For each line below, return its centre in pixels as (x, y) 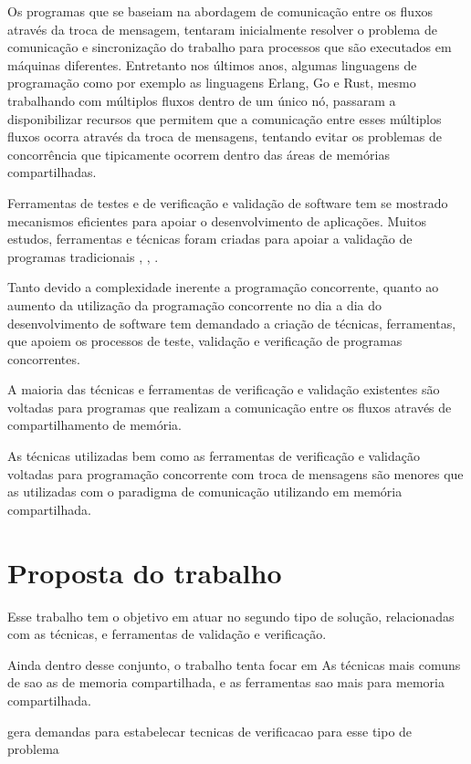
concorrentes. (44, 358)
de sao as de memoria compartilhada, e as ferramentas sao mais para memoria (226, 682)
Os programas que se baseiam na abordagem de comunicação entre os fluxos (220, 11)
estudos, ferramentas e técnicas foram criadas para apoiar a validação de (210, 239)
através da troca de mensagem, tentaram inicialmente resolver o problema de (222, 29)
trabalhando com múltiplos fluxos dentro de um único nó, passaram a (202, 100)
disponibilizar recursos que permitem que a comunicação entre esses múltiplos (225, 118)
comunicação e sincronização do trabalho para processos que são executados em (230, 47)
